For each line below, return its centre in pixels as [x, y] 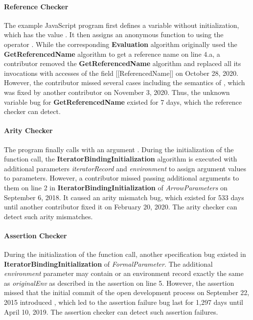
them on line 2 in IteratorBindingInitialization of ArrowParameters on [116, 187]
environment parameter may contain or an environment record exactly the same [124, 273]
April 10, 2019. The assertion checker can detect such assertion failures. [111, 311]
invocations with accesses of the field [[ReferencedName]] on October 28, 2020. [121, 73]
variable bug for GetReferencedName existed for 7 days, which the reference [123, 102]
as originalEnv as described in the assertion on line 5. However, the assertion [119, 283]
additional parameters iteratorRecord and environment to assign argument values [125, 168]
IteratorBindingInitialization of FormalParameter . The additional [108, 263]
